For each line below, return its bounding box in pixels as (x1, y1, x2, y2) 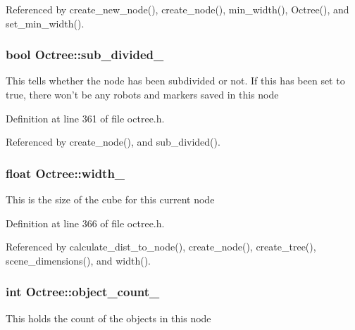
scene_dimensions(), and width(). (6, 253, 151, 267)
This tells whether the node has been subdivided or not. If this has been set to (6, 73, 345, 88)
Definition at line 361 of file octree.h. (6, 110, 165, 125)
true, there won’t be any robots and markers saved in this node (6, 87, 279, 101)
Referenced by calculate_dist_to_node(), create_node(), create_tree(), (6, 239, 316, 254)
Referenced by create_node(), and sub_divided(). (6, 134, 220, 149)
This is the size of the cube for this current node (6, 192, 215, 206)
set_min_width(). (6, 15, 85, 30)
